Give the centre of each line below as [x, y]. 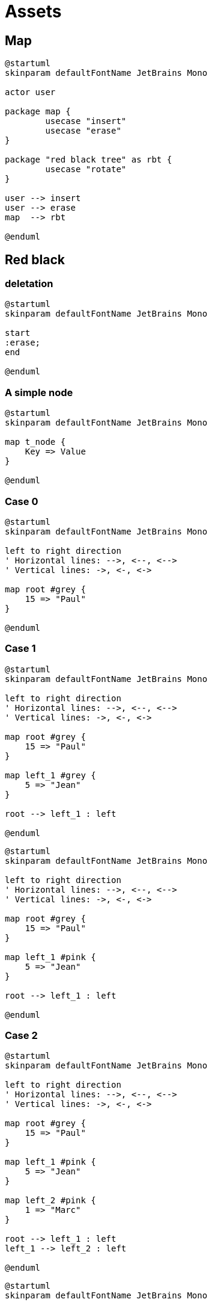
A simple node [39, 392]
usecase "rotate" [86, 169]
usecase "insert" [86, 121]
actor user [30, 92]
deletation [29, 284]
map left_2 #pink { [50, 1201]
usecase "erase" [83, 131]
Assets [33, 11]
